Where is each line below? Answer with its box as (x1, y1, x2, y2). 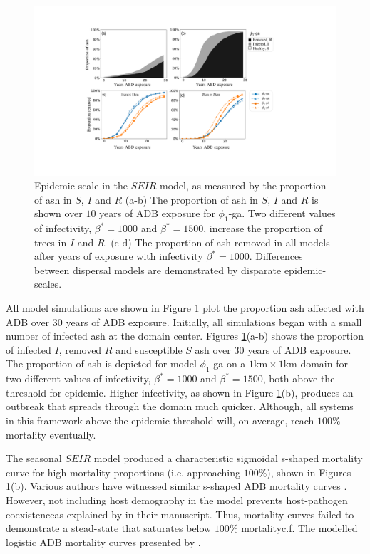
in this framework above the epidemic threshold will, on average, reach (6, 413, 314, 427)
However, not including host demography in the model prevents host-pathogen (6, 492, 348, 507)
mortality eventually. (6, 427, 96, 441)
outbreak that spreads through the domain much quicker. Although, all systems (6, 399, 354, 414)
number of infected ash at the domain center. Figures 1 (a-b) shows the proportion (6, 328, 364, 343)
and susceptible (115, 342, 183, 357)
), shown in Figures (267, 464, 351, 479)
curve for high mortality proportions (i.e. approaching (6, 464, 240, 479)
